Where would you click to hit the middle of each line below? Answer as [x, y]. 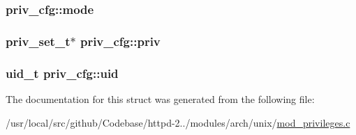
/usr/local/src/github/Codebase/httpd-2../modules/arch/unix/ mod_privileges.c [178, 122]
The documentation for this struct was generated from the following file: [160, 98]
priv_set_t [38, 41]
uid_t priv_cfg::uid [62, 73]
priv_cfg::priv [120, 41]
